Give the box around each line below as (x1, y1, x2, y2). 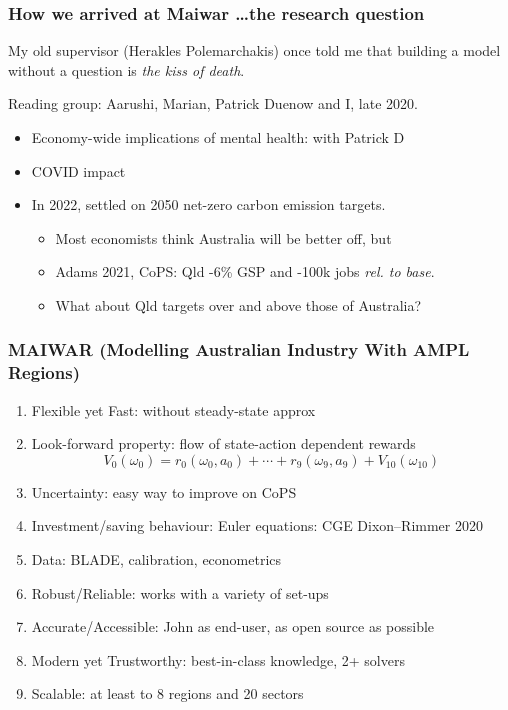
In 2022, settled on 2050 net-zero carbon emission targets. (31, 194, 386, 215)
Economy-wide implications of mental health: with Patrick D (31, 127, 405, 147)
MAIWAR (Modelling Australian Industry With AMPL (8, 337, 470, 362)
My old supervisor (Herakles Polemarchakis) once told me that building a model (8, 40, 501, 61)
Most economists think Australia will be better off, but (55, 227, 392, 248)
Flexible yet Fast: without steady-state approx (31, 399, 316, 420)
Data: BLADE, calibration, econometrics (31, 549, 282, 570)
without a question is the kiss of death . (8, 59, 245, 80)
